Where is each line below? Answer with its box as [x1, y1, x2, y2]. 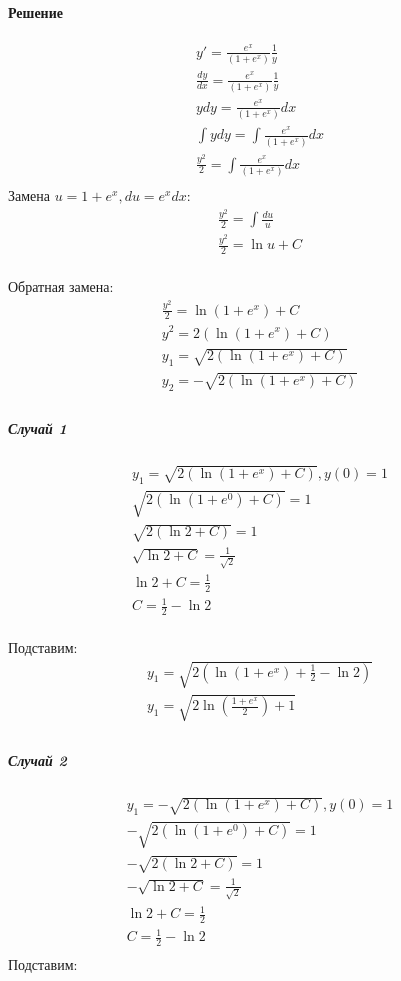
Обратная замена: [8, 276, 114, 297]
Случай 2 [8, 749, 67, 770]
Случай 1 [8, 418, 67, 439]
